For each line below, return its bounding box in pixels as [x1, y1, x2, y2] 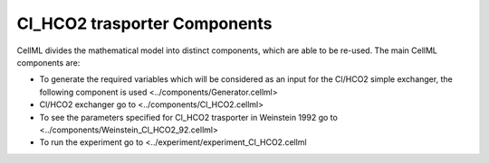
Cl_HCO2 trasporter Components [16, 14, 273, 33]
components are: [16, 57, 81, 68]
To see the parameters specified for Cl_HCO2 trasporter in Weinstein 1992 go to [39, 112, 339, 122]
